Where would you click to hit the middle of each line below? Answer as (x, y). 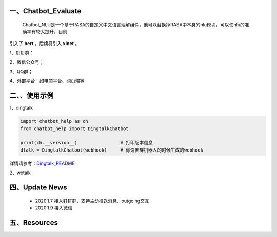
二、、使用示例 (32, 95)
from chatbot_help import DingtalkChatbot (74, 128)
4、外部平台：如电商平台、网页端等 (47, 81)
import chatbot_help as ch (54, 121)
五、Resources (34, 222)
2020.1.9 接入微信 (54, 208)
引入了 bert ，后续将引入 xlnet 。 (45, 43)
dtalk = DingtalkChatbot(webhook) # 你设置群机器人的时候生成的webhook (112, 150)
